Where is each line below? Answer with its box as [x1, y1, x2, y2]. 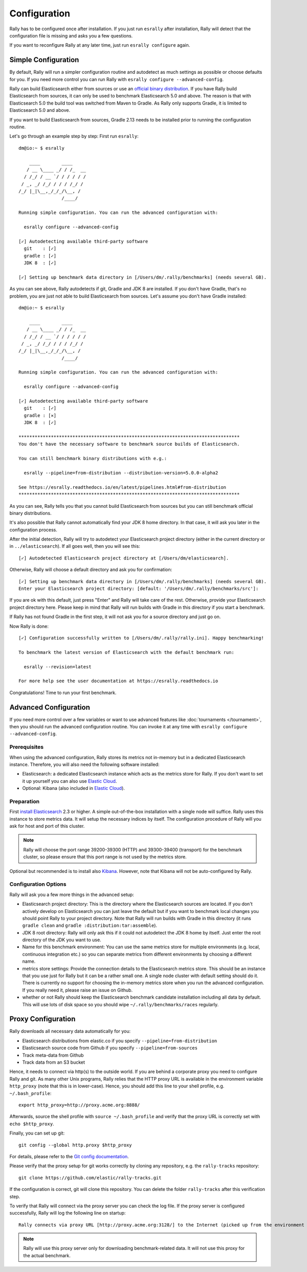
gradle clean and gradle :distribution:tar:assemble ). [22, 922, 158, 928]
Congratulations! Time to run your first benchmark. [9, 689, 117, 695]
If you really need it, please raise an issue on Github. [22, 987, 133, 993]
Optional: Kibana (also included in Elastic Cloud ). [22, 785, 125, 791]
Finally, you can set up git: [9, 1130, 65, 1136]
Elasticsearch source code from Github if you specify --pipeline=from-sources [22, 1045, 198, 1051]
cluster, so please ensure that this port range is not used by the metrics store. [23, 854, 187, 860]
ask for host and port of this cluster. [9, 823, 85, 829]
